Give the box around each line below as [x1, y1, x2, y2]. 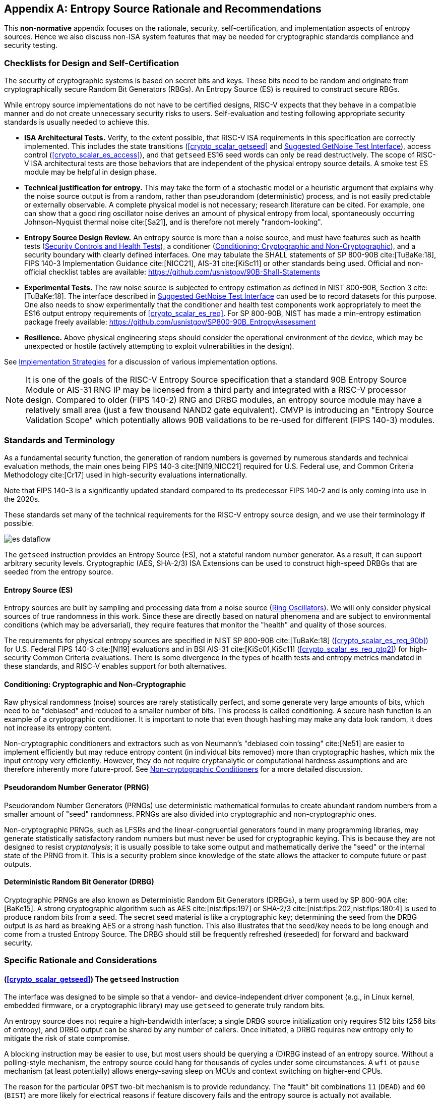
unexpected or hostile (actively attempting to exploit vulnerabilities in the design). [24, 342, 294, 351]
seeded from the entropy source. [4, 567, 113, 576]
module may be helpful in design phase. [24, 168, 157, 177]
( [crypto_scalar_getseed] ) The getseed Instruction [4, 974, 179, 983]
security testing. [4, 41, 58, 50]
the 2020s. [4, 494, 40, 503]
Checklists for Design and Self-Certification [4, 58, 179, 68]
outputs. [4, 859, 31, 868]
